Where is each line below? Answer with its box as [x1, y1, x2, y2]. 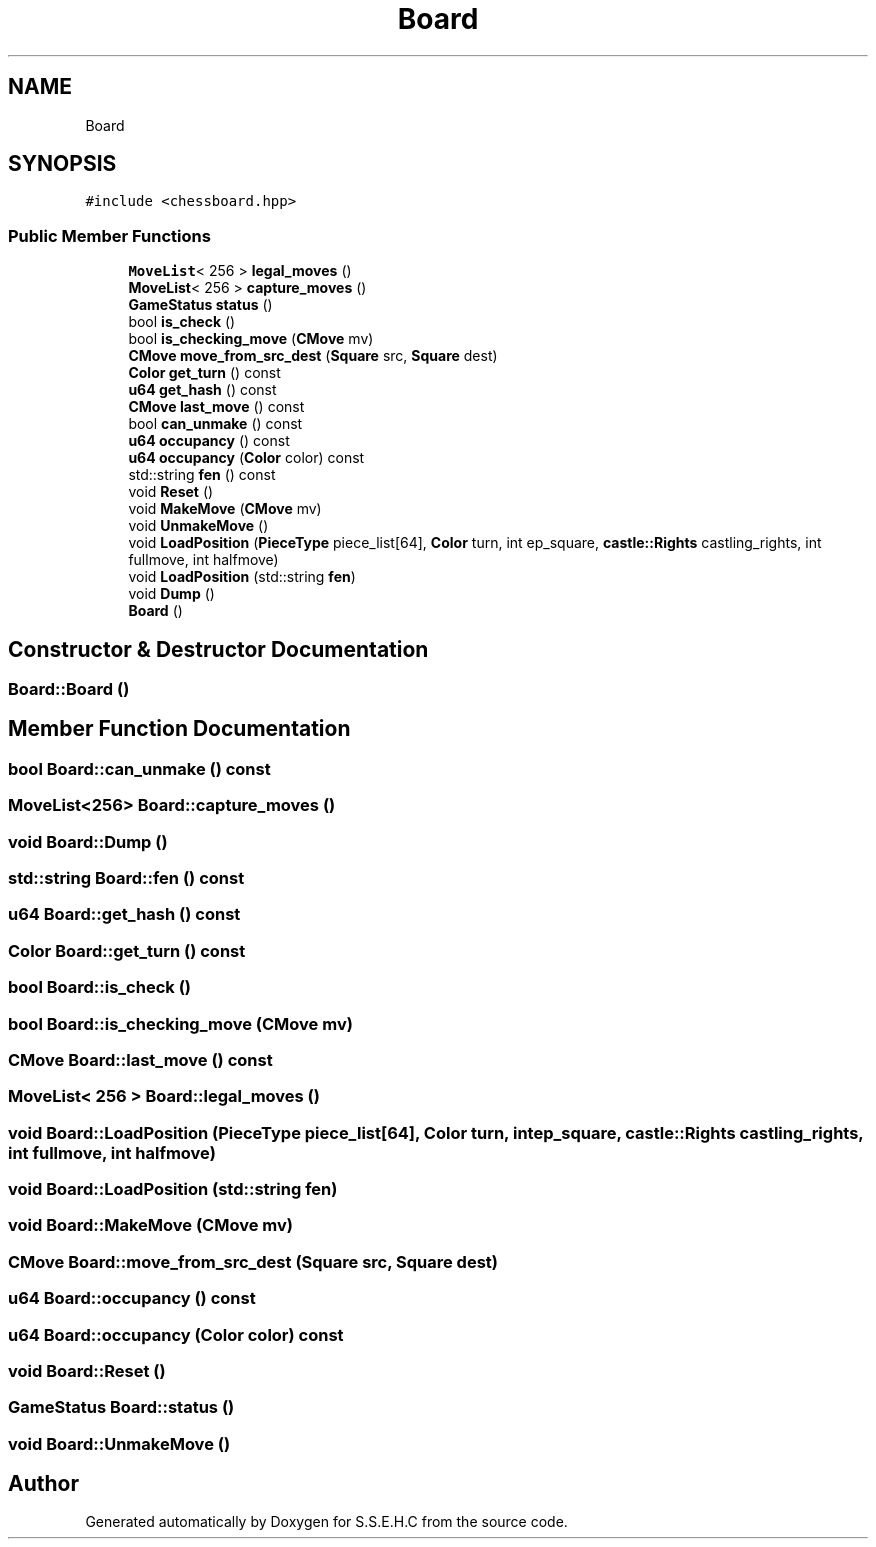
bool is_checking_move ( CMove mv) [128, 330, 374, 348]
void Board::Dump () [8, 831, 168, 852]
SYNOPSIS [8, 151, 117, 177]
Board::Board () [8, 679, 130, 700]
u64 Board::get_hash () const [8, 904, 241, 925]
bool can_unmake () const [128, 415, 303, 433]
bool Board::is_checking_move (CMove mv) [8, 1013, 353, 1034]
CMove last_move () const [128, 398, 305, 416]
